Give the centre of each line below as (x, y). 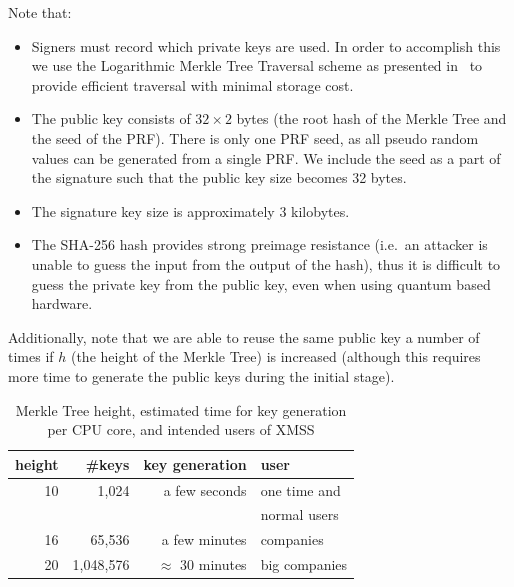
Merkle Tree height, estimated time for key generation (181, 409)
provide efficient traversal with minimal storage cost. (192, 84)
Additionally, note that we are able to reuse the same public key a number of (244, 336)
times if (31, 356)
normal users (299, 514)
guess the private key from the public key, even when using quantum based (261, 283)
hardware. (62, 303)
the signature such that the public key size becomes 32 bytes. (219, 177)
